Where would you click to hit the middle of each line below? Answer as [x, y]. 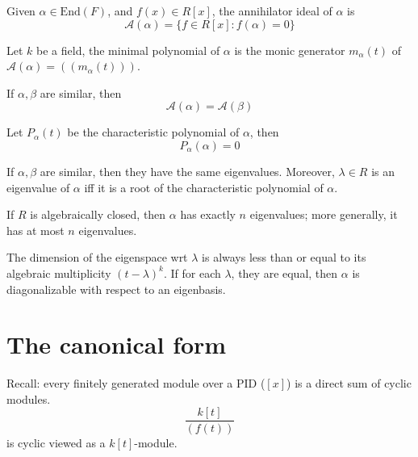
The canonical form [117, 344]
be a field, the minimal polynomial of [128, 50]
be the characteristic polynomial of [153, 132]
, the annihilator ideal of [272, 10]
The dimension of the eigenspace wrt [97, 257]
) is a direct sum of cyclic [349, 383]
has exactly [208, 214]
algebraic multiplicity [59, 273]
